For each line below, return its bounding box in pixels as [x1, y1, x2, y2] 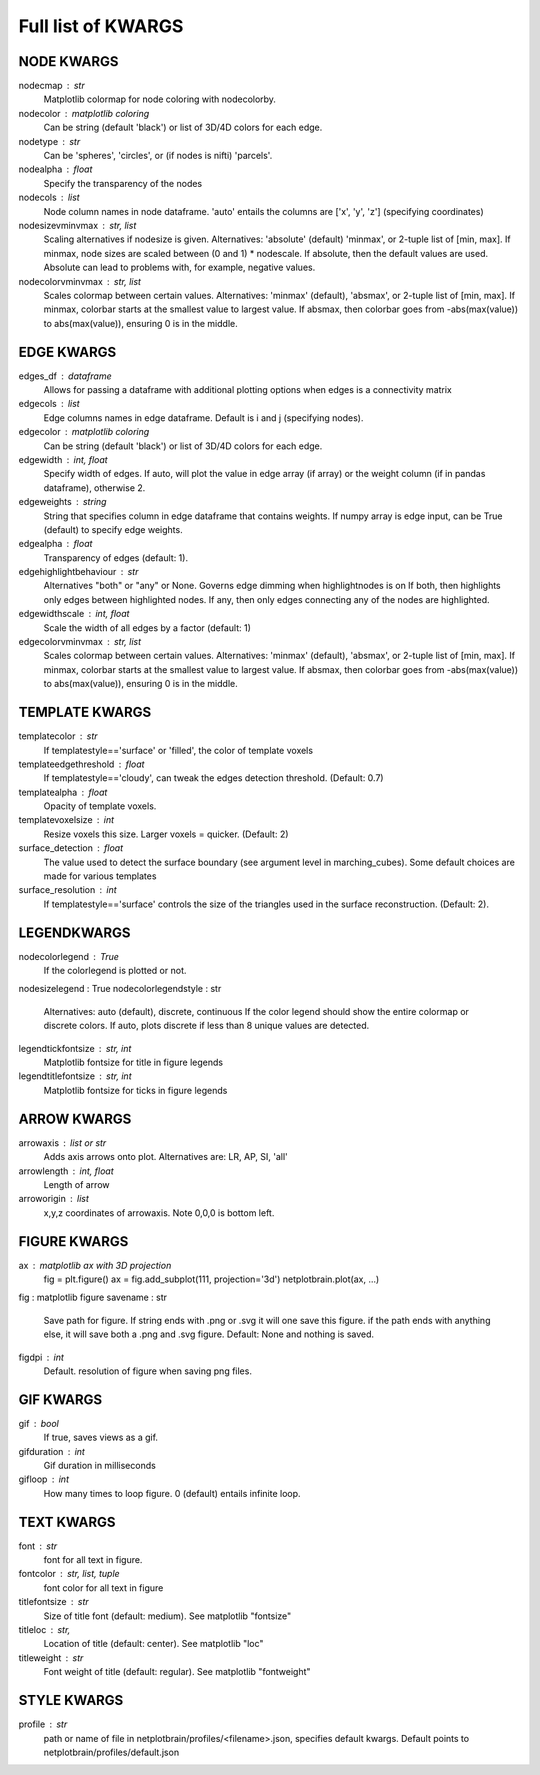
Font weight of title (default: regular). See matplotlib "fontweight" [43, 1666, 311, 1678]
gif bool [18, 1417, 59, 1429]
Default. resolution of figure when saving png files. [43, 1365, 252, 1377]
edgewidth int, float [18, 453, 109, 465]
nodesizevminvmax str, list [18, 219, 137, 231]
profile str [18, 1718, 68, 1730]
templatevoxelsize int [18, 814, 115, 826]
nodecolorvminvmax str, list [18, 275, 142, 287]
